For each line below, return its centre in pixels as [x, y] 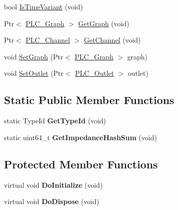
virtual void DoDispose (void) [52, 201]
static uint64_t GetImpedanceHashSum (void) [81, 137]
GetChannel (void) [112, 40]
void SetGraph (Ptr [34, 56]
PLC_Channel [48, 40]
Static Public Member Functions [89, 100]
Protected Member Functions [81, 164]
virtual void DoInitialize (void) [54, 184]
